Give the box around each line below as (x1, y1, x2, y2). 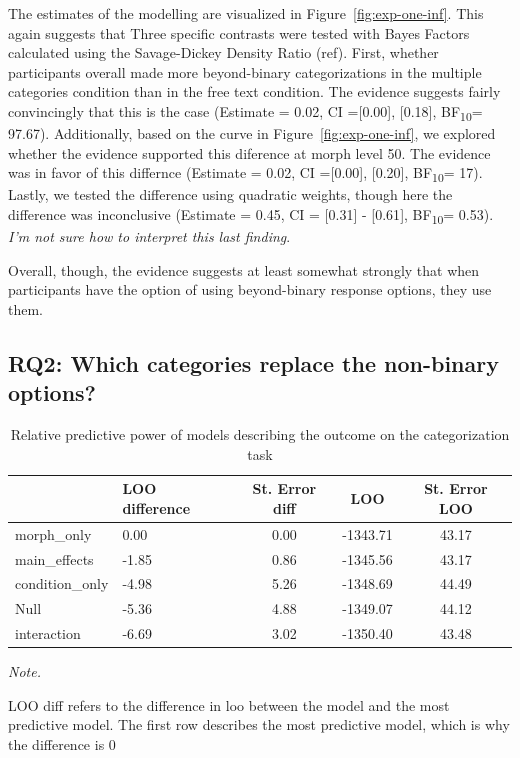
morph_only (15, 523, 92, 544)
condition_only (15, 573, 109, 594)
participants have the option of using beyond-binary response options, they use (8, 279, 492, 300)
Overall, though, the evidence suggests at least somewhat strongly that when (8, 259, 480, 280)
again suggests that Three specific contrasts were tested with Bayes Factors (8, 22, 470, 43)
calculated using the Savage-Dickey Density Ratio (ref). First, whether (8, 42, 439, 63)
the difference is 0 (8, 733, 116, 754)
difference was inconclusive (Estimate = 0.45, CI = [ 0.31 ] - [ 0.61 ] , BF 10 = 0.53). (8, 204, 494, 227)
